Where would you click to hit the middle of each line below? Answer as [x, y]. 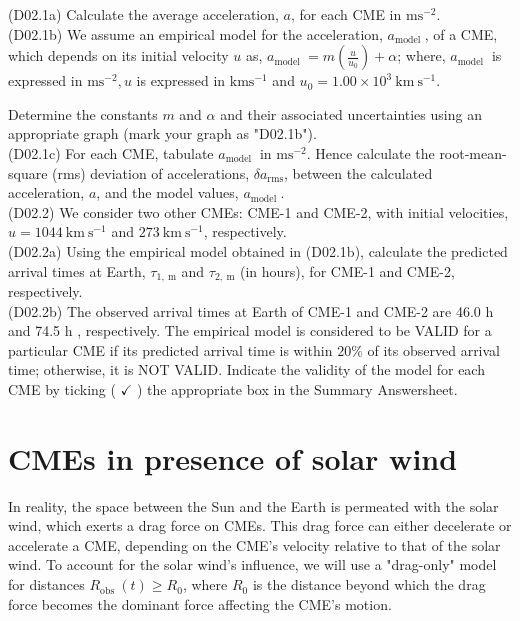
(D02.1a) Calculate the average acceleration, [143, 14]
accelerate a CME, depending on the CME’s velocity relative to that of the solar [254, 544]
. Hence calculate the [370, 152]
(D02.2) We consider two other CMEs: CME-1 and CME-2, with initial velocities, [258, 211]
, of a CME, [461, 33]
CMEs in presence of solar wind [233, 457]
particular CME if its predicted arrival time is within [170, 349]
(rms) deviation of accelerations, [151, 172]
